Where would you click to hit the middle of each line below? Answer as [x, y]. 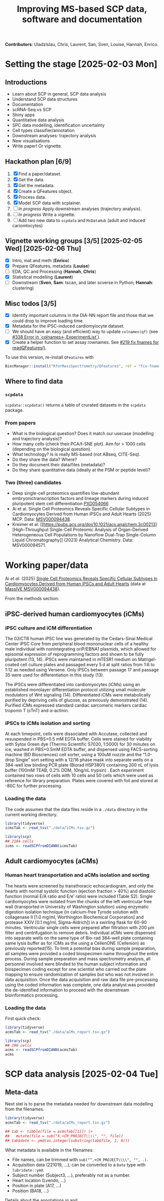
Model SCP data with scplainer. [50, 203]
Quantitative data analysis [38, 120]
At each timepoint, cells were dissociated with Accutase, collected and [76, 734]
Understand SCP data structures [45, 99]
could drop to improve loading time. [48, 321]
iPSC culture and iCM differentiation [49, 628]
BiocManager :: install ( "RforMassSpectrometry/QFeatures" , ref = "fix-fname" [84, 366]
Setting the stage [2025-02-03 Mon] [81, 64]
